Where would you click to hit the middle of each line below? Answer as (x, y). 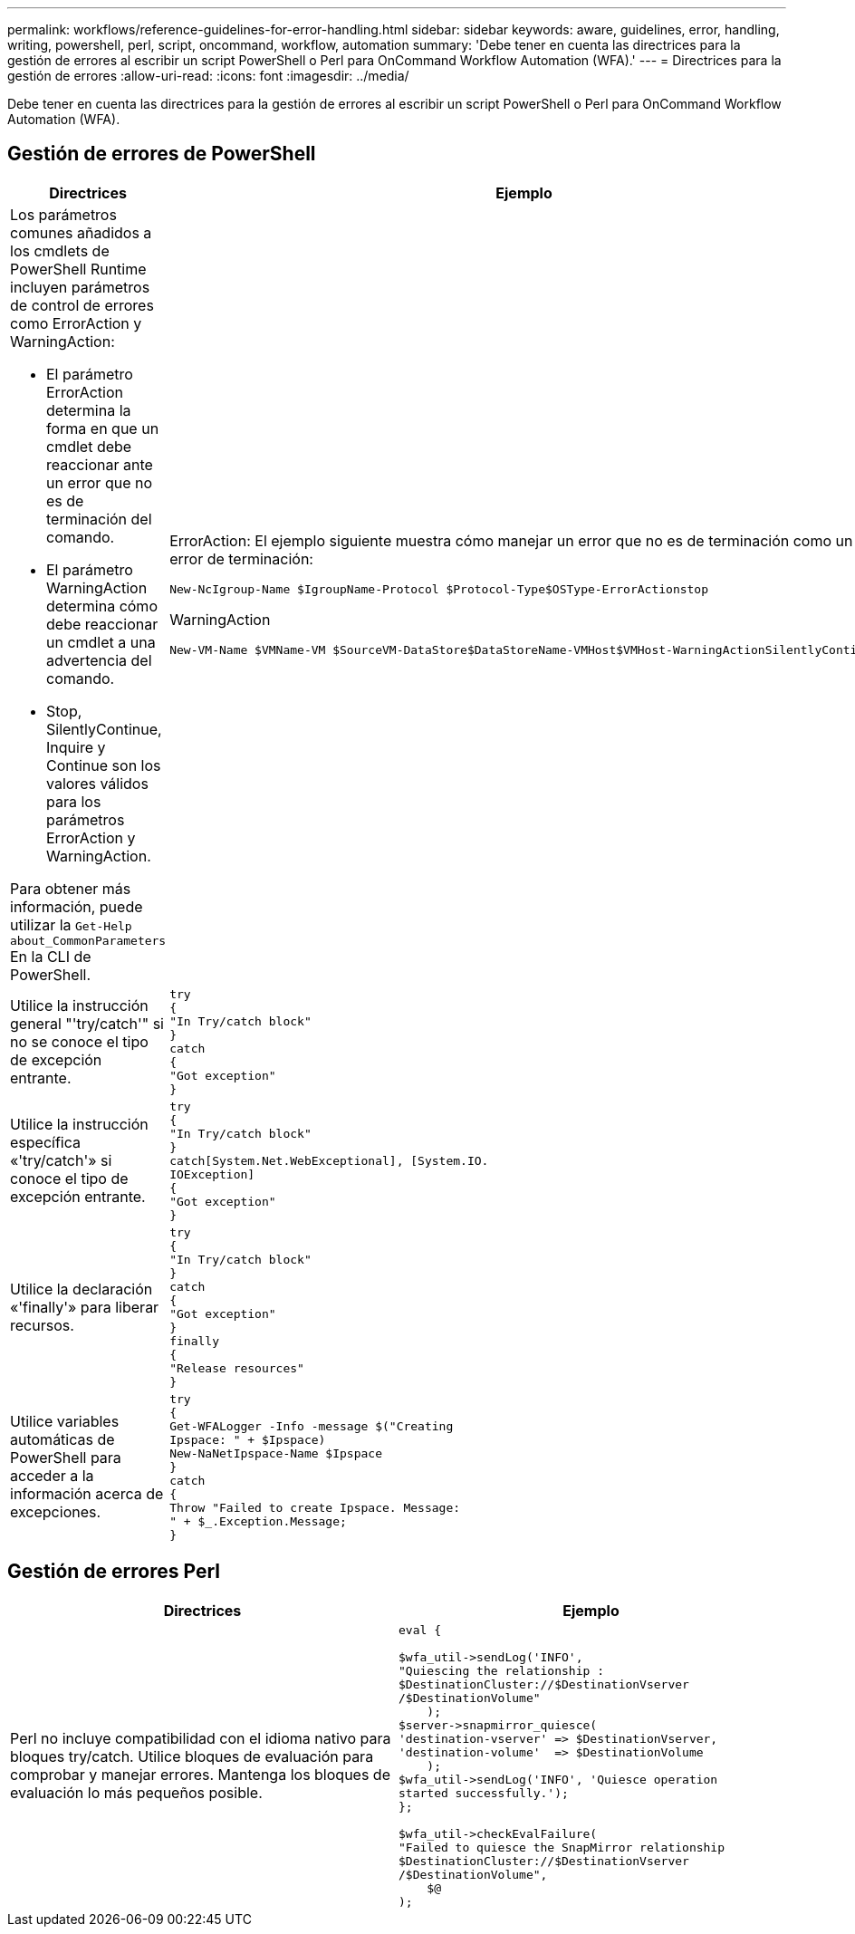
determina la (89, 410)
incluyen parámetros (80, 287)
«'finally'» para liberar (85, 1307)
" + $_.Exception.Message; (258, 1521)
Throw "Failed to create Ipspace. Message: (315, 1507)
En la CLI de (51, 956)
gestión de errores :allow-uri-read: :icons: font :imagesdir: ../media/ (208, 76)
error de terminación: (241, 559)
